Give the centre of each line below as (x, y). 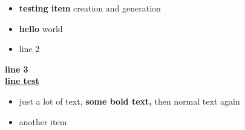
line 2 (29, 49)
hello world (41, 28)
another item (43, 121)
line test (22, 81)
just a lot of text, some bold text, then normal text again (129, 101)
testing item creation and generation (90, 8)
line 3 (17, 69)
